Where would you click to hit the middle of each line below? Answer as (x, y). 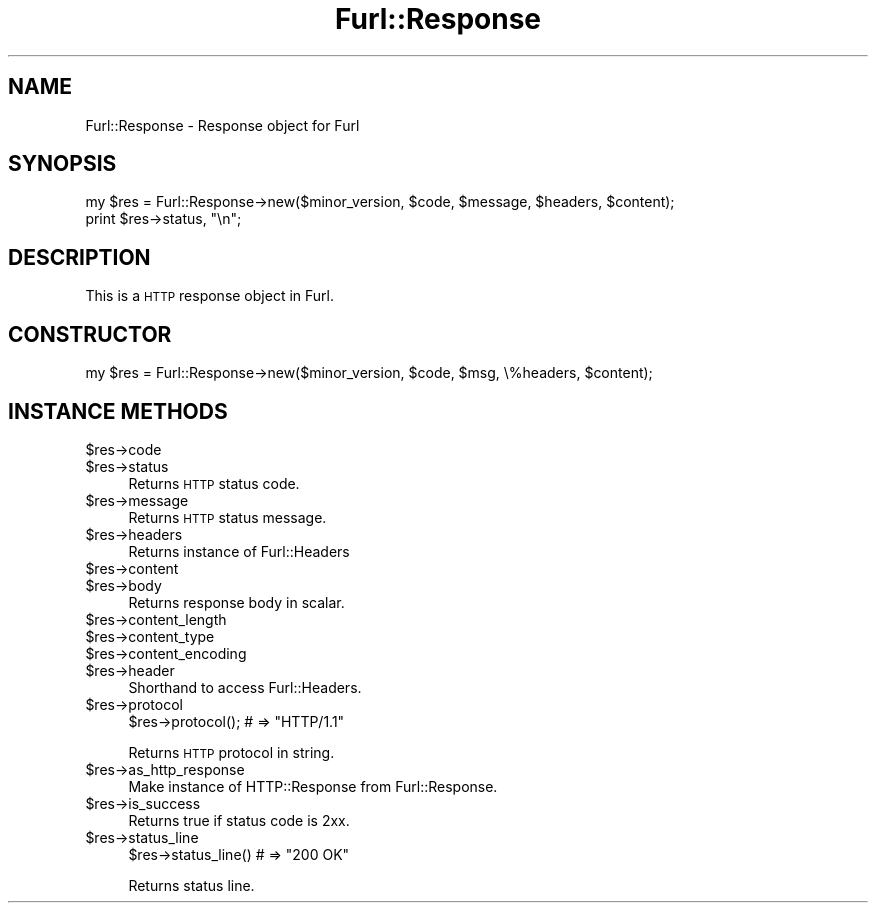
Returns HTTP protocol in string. (231, 752)
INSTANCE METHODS (118, 411)
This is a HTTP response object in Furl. (209, 296)
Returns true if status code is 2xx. (239, 820)
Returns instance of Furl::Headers (239, 551)
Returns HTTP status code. (214, 483)
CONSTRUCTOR (90, 334)
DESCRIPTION (79, 257)
